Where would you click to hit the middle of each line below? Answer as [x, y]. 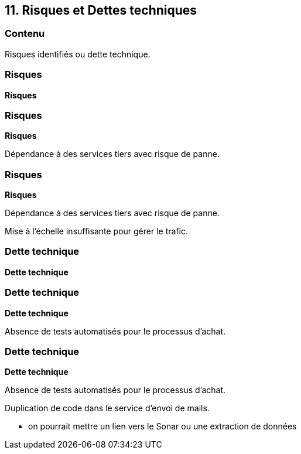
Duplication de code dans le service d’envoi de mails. [107, 408]
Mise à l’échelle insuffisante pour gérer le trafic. [96, 231]
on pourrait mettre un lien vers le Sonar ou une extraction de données [163, 426]
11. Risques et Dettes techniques [101, 10]
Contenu [25, 34]
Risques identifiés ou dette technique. [78, 54]
